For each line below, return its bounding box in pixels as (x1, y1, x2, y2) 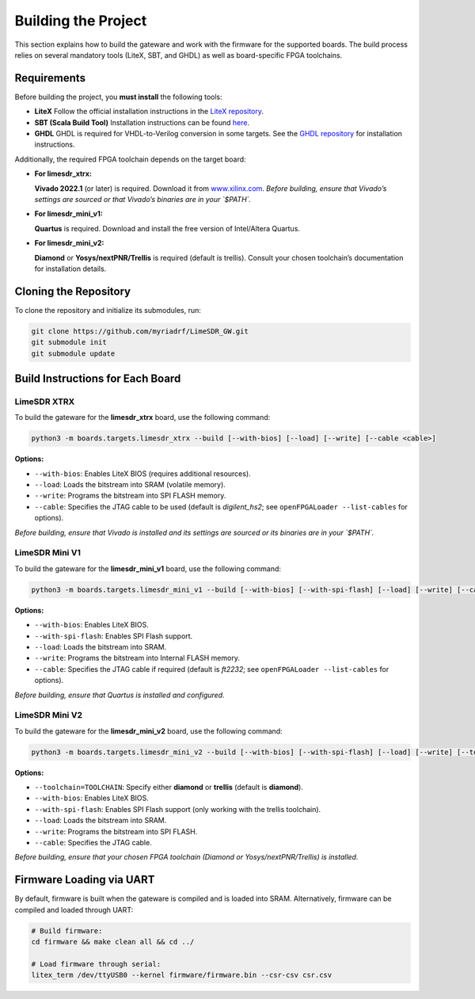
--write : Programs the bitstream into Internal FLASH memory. (34, 654, 241, 663)
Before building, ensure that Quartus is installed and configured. (14, 690, 225, 700)
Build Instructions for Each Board (14, 372, 181, 385)
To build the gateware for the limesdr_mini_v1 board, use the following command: (14, 563, 281, 574)
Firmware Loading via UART (14, 873, 155, 887)
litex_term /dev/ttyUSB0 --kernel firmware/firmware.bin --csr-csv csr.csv (31, 970, 332, 980)
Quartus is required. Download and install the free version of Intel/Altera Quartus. (34, 223, 301, 233)
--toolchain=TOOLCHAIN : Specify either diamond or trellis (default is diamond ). (34, 783, 304, 791)
